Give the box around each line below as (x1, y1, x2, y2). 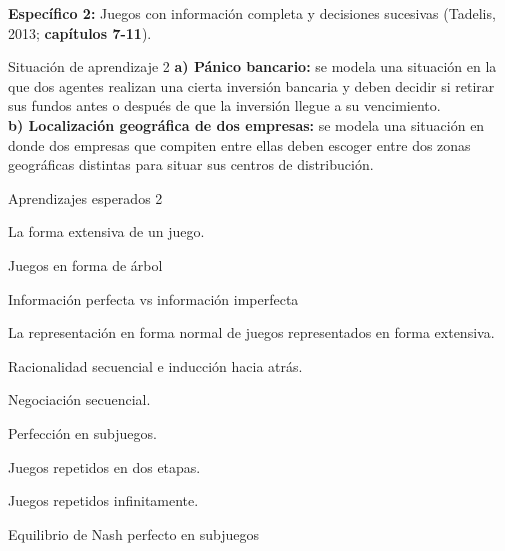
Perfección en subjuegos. (8, 422, 157, 443)
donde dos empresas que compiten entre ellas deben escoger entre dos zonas (8, 134, 471, 155)
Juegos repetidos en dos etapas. (8, 456, 201, 477)
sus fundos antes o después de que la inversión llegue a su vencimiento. (8, 95, 441, 116)
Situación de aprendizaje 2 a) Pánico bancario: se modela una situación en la (8, 56, 497, 77)
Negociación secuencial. (8, 389, 151, 410)
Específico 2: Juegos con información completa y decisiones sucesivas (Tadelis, (8, 3, 496, 23)
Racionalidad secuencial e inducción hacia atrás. (8, 355, 303, 376)
